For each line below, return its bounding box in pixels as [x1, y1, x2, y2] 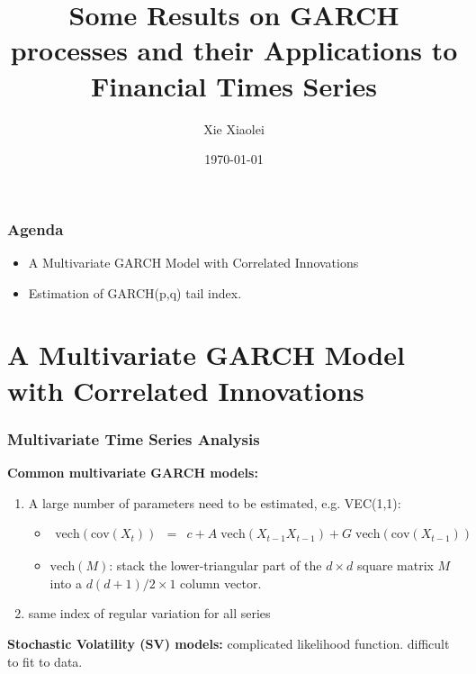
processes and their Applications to [10, 32, 458, 68]
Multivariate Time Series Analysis [7, 427, 260, 450]
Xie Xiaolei [203, 119, 265, 138]
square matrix [357, 556, 434, 575]
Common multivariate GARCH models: [7, 462, 258, 481]
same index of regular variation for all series [28, 604, 271, 623]
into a [49, 573, 82, 592]
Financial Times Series [91, 67, 377, 104]
